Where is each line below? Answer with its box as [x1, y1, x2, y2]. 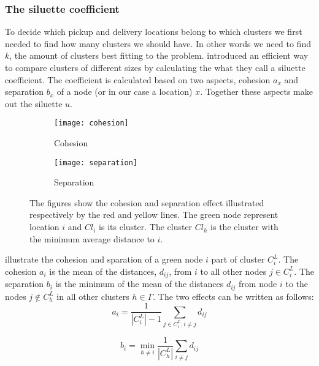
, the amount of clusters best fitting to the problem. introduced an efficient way [9, 49, 309, 62]
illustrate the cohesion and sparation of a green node [5, 253, 203, 266]
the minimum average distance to [29, 232, 155, 245]
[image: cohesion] [54, 119, 129, 128]
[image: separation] [54, 158, 138, 167]
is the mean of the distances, [49, 264, 157, 277]
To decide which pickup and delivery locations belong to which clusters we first [5, 25, 302, 38]
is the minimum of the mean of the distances [55, 277, 224, 290]
